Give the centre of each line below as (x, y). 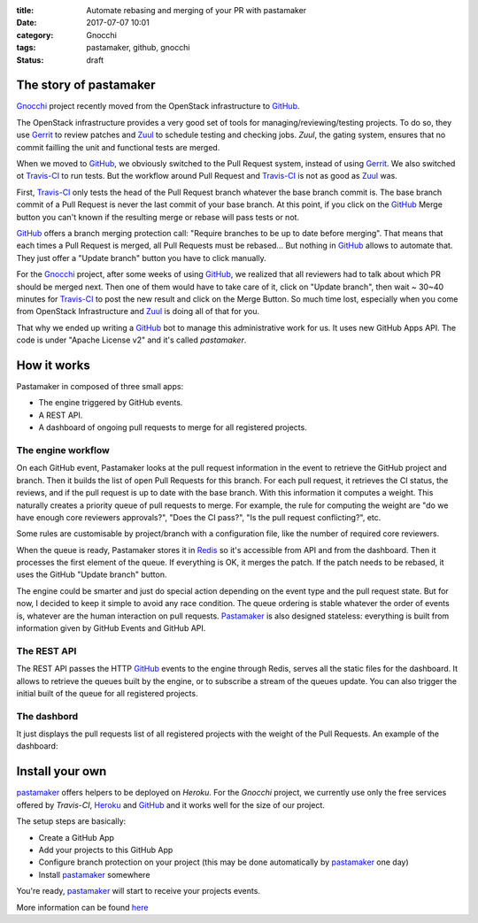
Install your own (62, 771)
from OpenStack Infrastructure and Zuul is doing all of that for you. (138, 312)
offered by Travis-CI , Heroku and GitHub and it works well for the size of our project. (170, 804)
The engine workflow (63, 450)
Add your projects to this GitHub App (106, 850)
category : (35, 35)
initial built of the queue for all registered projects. (107, 693)
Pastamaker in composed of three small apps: (100, 387)
